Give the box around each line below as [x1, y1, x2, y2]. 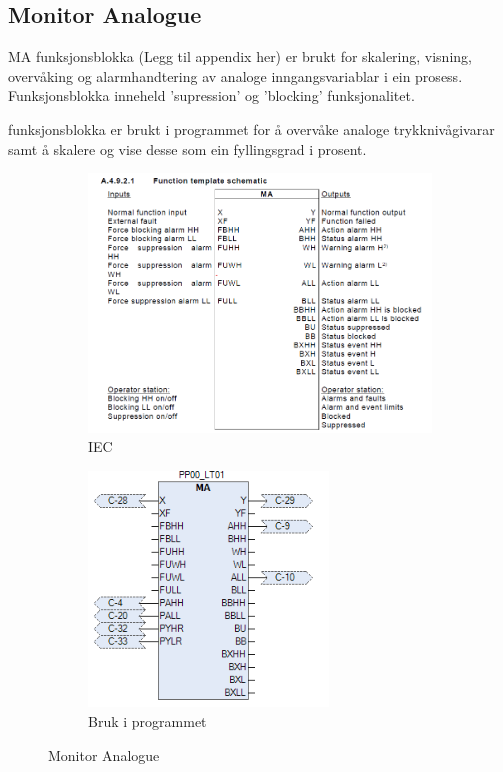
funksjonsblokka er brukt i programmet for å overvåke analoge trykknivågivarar [8, 118, 495, 139]
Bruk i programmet [88, 711, 207, 732]
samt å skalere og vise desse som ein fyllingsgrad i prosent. [8, 138, 367, 159]
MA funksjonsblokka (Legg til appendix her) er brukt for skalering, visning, [8, 46, 472, 67]
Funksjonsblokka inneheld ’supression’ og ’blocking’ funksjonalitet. [8, 85, 415, 106]
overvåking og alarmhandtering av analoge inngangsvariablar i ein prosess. [8, 65, 463, 86]
